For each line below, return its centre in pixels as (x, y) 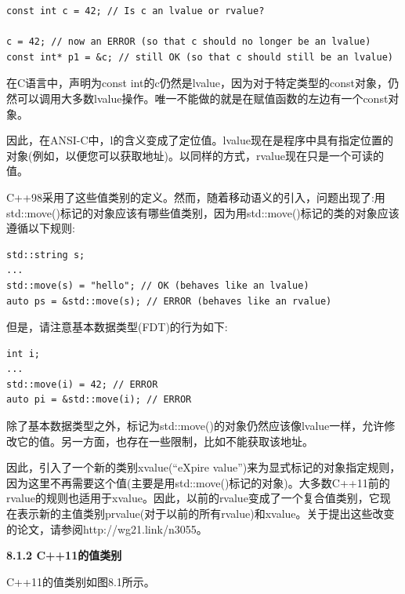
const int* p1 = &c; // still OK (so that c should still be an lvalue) (200, 57)
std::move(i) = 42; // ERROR (82, 384)
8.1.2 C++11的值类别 (64, 555)
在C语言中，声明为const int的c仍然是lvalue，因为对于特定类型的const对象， (197, 83)
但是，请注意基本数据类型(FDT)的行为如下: (117, 327)
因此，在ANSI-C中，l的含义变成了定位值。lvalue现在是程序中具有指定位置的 (200, 140)
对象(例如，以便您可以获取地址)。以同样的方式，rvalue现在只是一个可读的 (195, 155)
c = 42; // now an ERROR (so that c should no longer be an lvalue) (189, 42)
